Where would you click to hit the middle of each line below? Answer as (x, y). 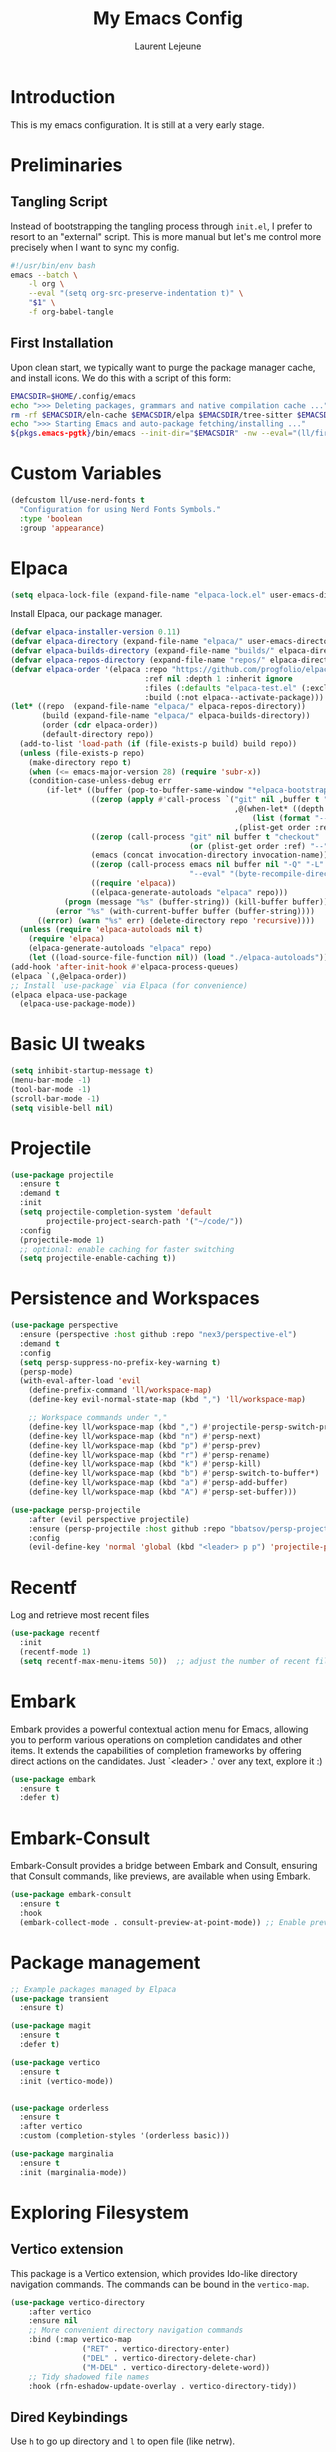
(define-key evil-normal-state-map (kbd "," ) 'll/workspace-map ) (167, 1400)
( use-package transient (60, 1998)
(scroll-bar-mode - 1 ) (55, 1098)
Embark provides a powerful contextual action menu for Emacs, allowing (159, 1729)
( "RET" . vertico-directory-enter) (155, 2349)
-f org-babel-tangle (71, 312)
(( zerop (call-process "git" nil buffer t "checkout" (205, 837)
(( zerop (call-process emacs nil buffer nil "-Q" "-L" (207, 865)
